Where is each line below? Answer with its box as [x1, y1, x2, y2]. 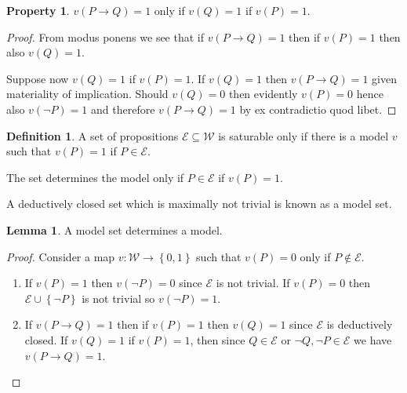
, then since [190, 331, 245, 348]
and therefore [91, 100, 155, 117]
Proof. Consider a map [6, 248, 115, 264]
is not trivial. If [216, 275, 290, 291]
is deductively [326, 316, 393, 333]
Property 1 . [6, 2, 70, 18]
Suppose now [6, 70, 69, 86]
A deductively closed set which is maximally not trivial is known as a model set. [6, 195, 392, 212]
